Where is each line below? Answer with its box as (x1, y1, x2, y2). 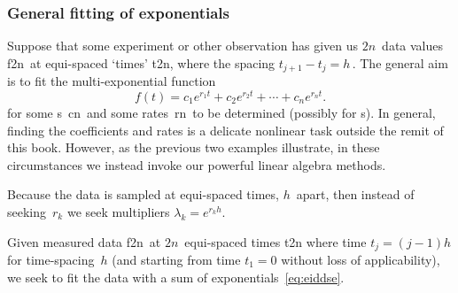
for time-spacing (7, 250, 95, 268)
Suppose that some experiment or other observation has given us (7, 36, 359, 55)
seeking (7, 202, 47, 220)
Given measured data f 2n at (7, 232, 161, 251)
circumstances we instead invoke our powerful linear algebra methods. (7, 155, 386, 173)
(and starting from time (112, 250, 241, 268)
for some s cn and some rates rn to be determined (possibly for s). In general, (7, 103, 436, 121)
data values (382, 36, 444, 55)
